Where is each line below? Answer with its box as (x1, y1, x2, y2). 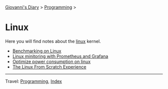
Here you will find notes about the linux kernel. (5, 38, 101, 44)
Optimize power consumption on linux (12, 58, 91, 64)
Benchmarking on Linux (12, 47, 61, 54)
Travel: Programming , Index (5, 78, 62, 84)
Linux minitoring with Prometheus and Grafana (12, 53, 108, 59)
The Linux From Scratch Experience (12, 63, 86, 69)
